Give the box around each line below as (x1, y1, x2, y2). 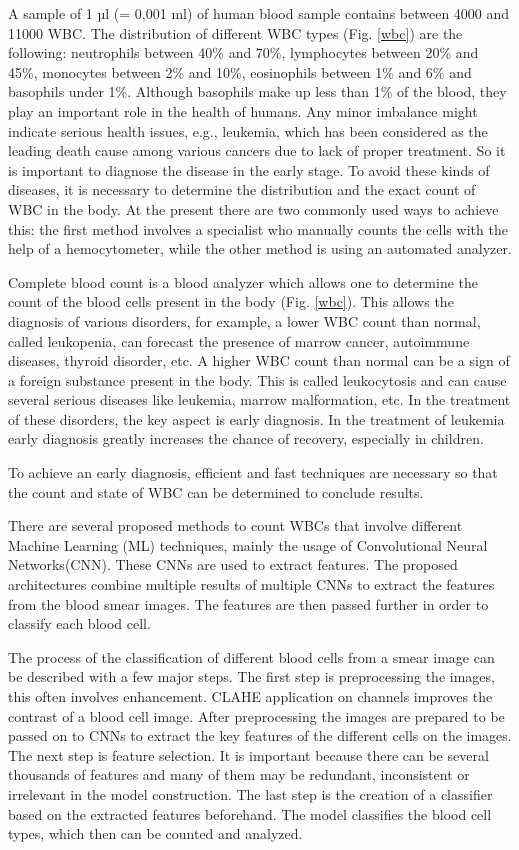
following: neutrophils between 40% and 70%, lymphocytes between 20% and (8, 42, 479, 63)
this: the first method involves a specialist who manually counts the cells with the (8, 218, 508, 239)
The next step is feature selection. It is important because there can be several (8, 744, 489, 765)
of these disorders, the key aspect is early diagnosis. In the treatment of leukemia (8, 408, 505, 429)
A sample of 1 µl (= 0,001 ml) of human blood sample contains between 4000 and (8, 3, 510, 23)
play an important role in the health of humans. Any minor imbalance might (8, 100, 478, 121)
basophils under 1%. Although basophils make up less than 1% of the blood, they (8, 81, 507, 102)
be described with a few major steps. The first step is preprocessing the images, (8, 666, 495, 687)
